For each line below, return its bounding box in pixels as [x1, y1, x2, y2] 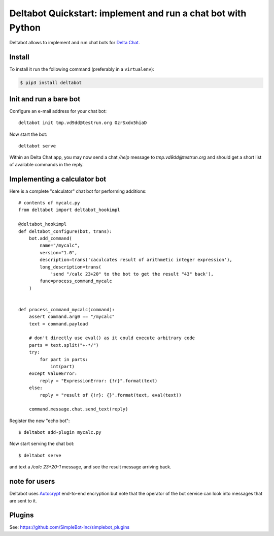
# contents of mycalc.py [18, 200, 80, 205]
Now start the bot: [9, 131, 48, 137]
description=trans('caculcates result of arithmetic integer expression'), [40, 257, 233, 263]
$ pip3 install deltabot [20, 80, 82, 86]
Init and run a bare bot [9, 95, 81, 103]
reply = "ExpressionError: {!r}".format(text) [40, 378, 158, 383]
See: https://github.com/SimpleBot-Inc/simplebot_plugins [9, 524, 129, 530]
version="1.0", [40, 250, 78, 255]
